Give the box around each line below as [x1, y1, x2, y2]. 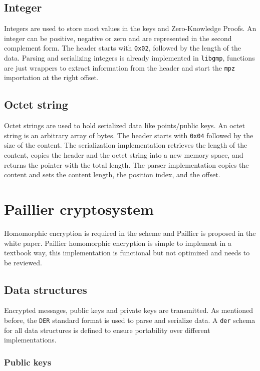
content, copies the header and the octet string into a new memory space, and [4, 150, 243, 160]
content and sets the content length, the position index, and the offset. [4, 169, 220, 180]
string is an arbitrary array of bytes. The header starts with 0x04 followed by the [4, 130, 253, 140]
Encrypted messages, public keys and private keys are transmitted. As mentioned [4, 305, 253, 315]
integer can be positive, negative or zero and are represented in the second [4, 33, 232, 43]
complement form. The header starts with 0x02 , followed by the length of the [4, 43, 241, 53]
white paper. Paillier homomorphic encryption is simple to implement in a [4, 237, 231, 248]
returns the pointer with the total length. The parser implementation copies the [4, 159, 249, 170]
